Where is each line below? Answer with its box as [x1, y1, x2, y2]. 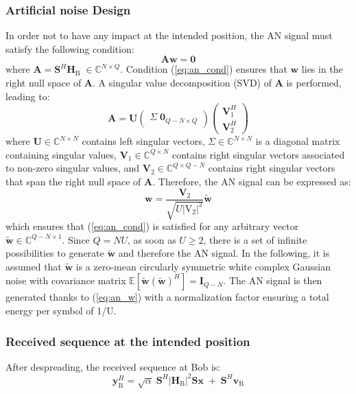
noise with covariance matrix [5, 273, 126, 288]
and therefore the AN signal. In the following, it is [118, 246, 330, 260]
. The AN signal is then [223, 273, 322, 288]
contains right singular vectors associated [171, 147, 345, 161]
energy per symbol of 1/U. [5, 303, 117, 318]
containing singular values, [5, 147, 117, 161]
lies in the [301, 62, 343, 76]
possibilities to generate [5, 246, 104, 260]
